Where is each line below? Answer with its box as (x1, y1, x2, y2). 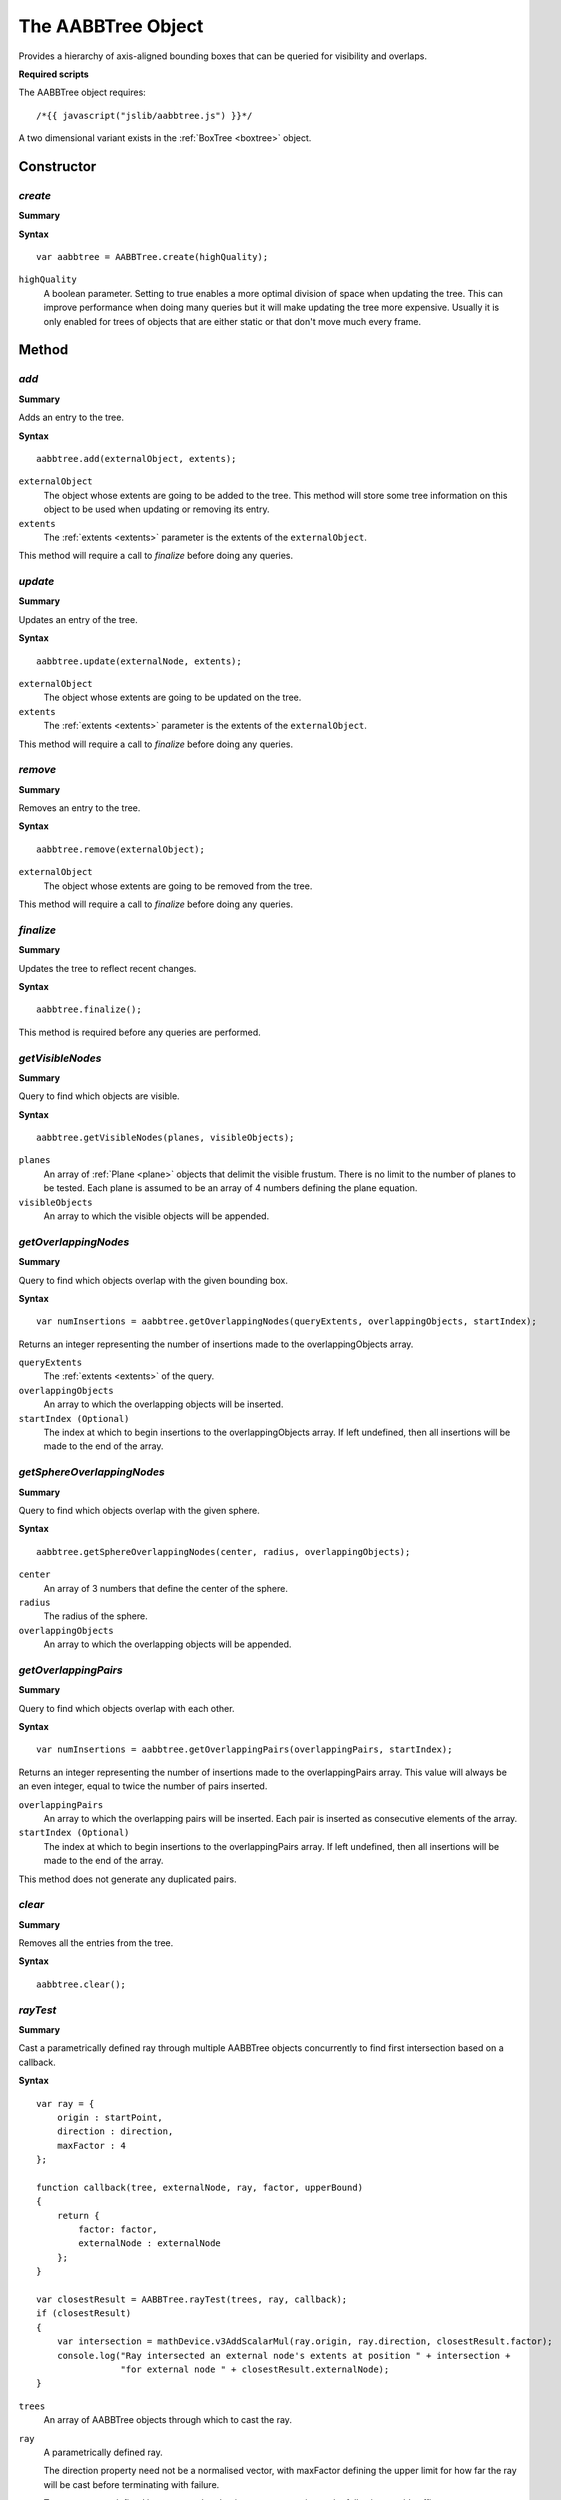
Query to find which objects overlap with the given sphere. (18, 1504, 260, 1516)
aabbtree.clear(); (36, 1978, 127, 1990)
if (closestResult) (36, 2308, 132, 2319)
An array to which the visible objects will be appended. (43, 1210, 270, 1222)
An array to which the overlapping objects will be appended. (43, 1638, 292, 1650)
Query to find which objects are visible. (18, 1090, 180, 1102)
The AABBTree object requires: (18, 86, 147, 99)
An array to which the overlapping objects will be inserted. (43, 1398, 284, 1410)
